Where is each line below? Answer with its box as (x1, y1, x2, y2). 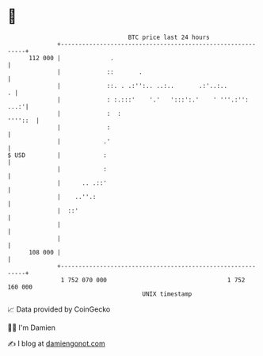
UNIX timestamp (142, 289, 192, 298)
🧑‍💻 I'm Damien (7, 323, 56, 332)
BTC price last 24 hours (128, 33, 211, 41)
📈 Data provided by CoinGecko (7, 304, 111, 314)
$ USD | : (7, 151, 108, 159)
